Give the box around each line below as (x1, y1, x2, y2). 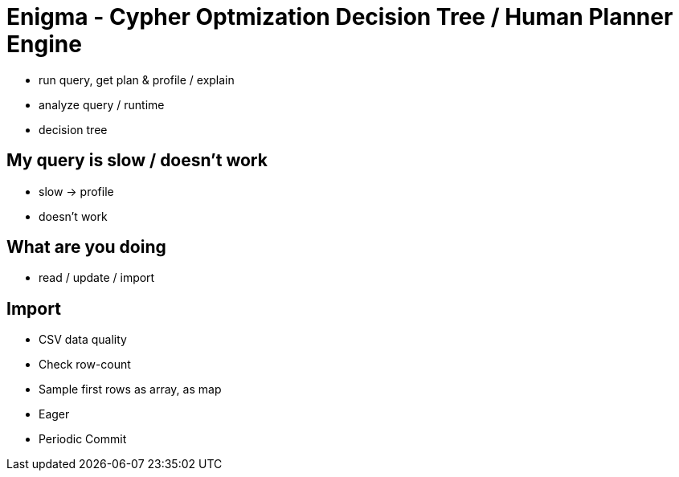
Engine (6, 31, 82, 58)
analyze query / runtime (39, 97, 165, 112)
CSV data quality (39, 332, 127, 347)
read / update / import (39, 271, 155, 285)
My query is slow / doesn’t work (6, 150, 268, 171)
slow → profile (39, 184, 114, 198)
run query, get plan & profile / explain (39, 72, 235, 87)
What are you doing (6, 237, 166, 258)
